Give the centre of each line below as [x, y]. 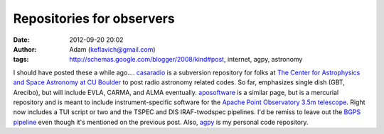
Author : [25, 49]
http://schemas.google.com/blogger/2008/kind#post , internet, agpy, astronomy [186, 60]
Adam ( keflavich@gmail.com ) [112, 49]
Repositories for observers [94, 18]
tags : [21, 60]
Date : [21, 40]
